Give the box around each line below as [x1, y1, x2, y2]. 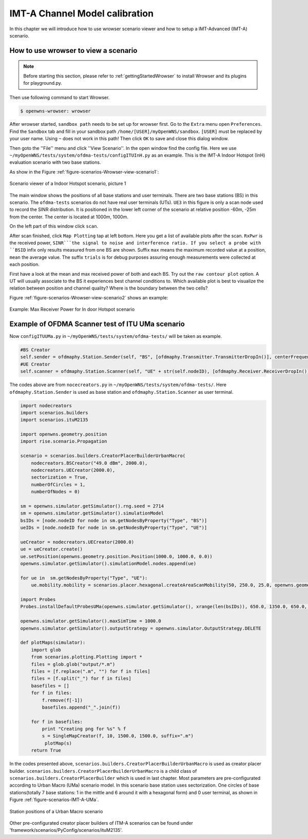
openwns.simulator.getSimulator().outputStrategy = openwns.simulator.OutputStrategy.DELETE [20, 625, 261, 631]
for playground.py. [23, 80, 63, 86]
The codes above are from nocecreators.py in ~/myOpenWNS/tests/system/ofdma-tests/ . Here [9, 382, 227, 388]
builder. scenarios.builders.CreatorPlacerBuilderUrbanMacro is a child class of [9, 768, 197, 774]
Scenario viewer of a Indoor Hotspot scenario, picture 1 [9, 180, 126, 187]
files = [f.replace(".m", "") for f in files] [31, 668, 151, 674]
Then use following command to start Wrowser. [9, 94, 110, 100]
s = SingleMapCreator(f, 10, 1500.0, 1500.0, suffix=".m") [42, 733, 194, 739]
